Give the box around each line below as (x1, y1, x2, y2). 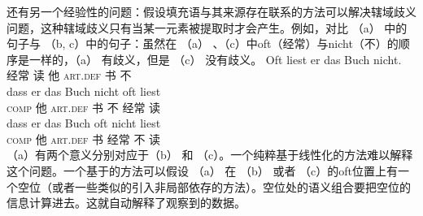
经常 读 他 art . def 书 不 (7, 67, 132, 84)
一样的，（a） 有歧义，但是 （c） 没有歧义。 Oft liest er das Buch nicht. (28, 50, 402, 67)
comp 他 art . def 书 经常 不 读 (7, 130, 161, 147)
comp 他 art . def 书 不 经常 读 (7, 98, 161, 115)
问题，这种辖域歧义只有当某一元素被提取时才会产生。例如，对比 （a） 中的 (7, 19, 408, 36)
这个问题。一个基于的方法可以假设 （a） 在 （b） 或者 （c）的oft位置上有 (7, 162, 399, 179)
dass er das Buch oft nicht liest (7, 114, 161, 132)
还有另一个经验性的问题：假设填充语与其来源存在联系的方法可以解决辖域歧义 (7, 3, 416, 19)
